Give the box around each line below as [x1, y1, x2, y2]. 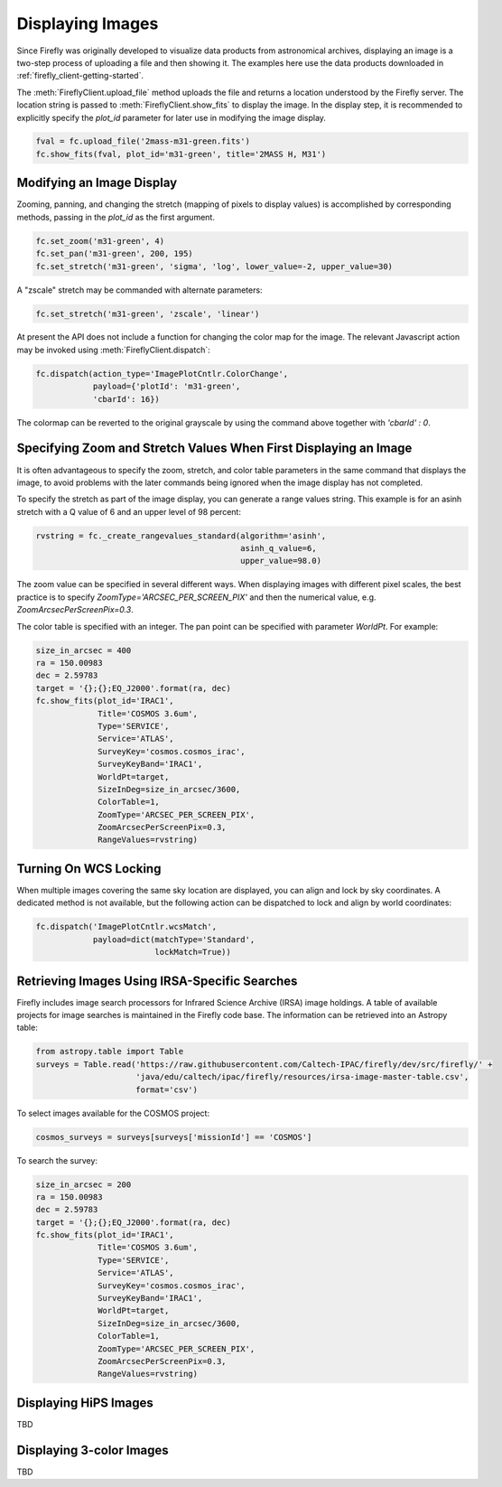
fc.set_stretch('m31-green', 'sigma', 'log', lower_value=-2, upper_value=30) [35, 261, 393, 271]
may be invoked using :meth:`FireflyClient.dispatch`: [16, 344, 211, 355]
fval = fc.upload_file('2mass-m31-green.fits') [35, 136, 250, 146]
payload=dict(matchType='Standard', [92, 934, 256, 944]
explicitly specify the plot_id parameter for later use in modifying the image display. [16, 112, 327, 123]
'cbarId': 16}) [92, 394, 160, 404]
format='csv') [135, 1084, 199, 1095]
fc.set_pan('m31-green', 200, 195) [35, 248, 193, 259]
